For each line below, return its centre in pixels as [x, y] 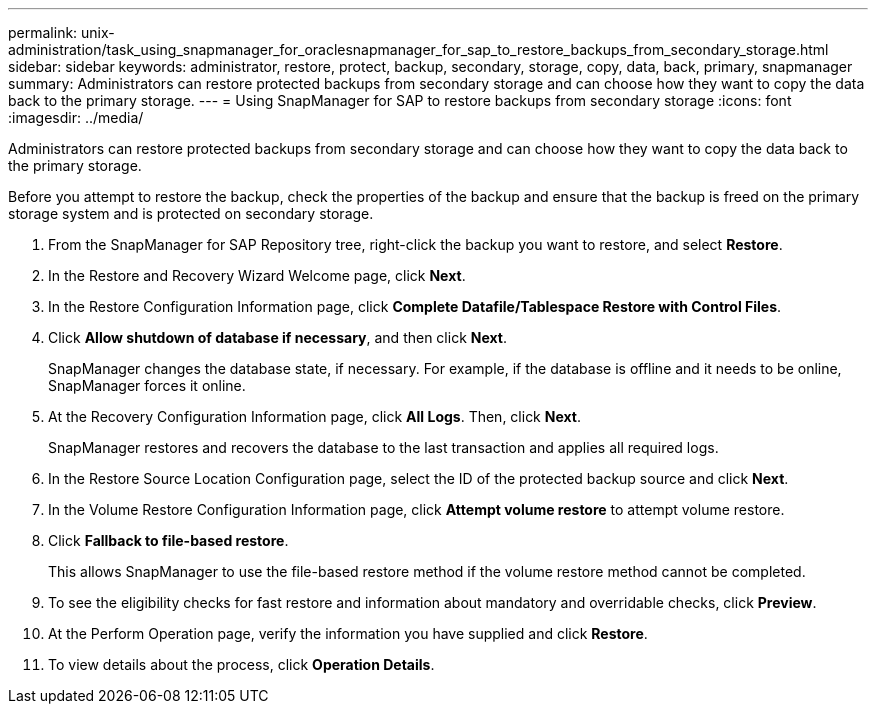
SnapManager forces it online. [147, 385]
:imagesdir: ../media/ [76, 117]
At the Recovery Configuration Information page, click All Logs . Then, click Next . [314, 416]
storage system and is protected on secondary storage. [191, 213]
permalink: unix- [61, 32]
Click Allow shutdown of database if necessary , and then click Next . [277, 337]
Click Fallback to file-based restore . [168, 540]
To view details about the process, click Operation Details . [241, 664]
